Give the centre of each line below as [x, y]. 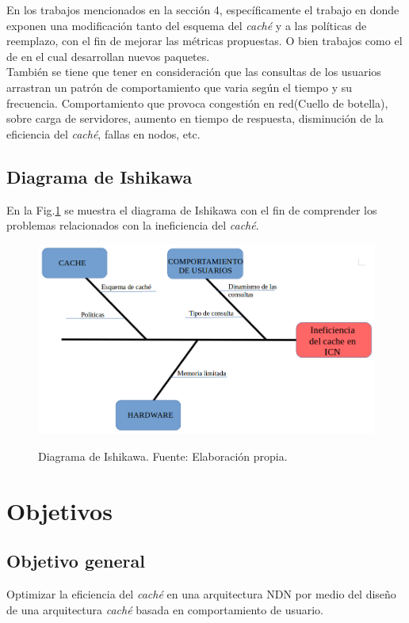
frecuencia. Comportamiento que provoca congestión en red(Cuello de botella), [197, 103]
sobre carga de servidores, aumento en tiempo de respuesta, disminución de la [195, 118]
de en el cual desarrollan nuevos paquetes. [108, 56]
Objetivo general [76, 561]
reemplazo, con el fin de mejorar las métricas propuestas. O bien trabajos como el [204, 41]
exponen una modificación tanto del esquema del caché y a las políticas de [187, 25]
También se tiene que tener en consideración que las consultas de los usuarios [194, 72]
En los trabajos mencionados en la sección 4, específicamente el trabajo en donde [203, 9]
